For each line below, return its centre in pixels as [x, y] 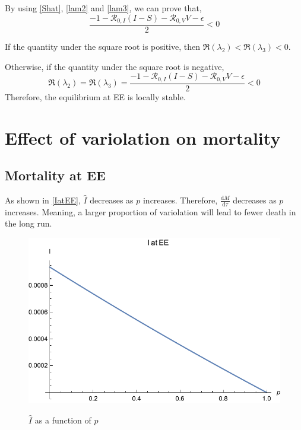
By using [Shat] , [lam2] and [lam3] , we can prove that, [103, 8]
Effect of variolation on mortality [143, 137]
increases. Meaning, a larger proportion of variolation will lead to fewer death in [150, 211]
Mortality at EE [55, 175]
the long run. [28, 223]
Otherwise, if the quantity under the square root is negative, [115, 66]
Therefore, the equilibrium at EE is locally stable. [95, 96]
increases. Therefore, [180, 200]
